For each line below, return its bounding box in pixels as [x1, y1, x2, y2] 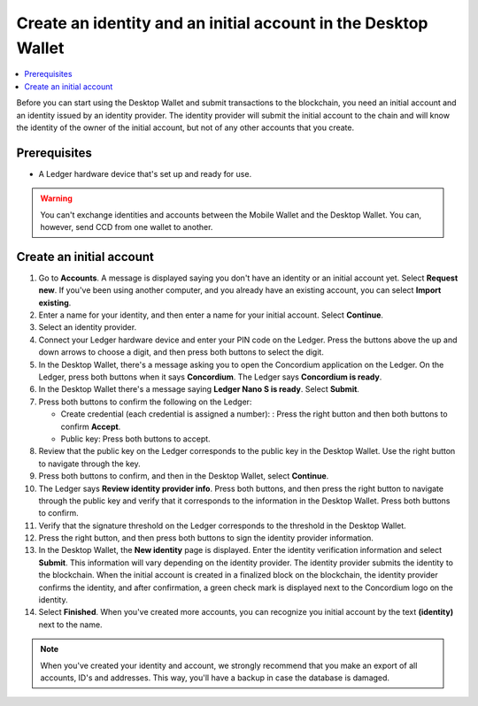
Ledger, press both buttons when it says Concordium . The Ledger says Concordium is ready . [38, 372, 382, 382]
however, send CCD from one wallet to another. [40, 221, 213, 232]
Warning [40, 193, 73, 203]
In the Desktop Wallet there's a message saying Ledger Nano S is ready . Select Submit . [38, 384, 360, 395]
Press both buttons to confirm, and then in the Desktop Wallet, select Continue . [38, 471, 329, 481]
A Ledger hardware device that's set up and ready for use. [38, 168, 252, 179]
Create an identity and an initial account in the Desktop [16, 13, 428, 33]
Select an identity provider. [38, 322, 137, 333]
